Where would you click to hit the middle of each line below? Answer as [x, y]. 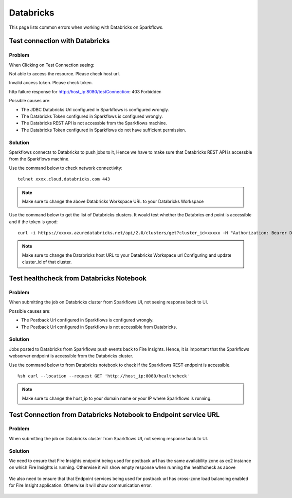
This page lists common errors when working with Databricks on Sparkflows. [86, 27]
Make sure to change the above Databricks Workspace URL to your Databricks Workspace [113, 201]
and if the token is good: [33, 222]
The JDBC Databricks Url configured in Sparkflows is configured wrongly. [95, 109]
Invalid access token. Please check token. [51, 83]
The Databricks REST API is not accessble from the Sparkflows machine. [94, 123]
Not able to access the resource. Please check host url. [64, 74]
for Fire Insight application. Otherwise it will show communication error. [80, 485]
